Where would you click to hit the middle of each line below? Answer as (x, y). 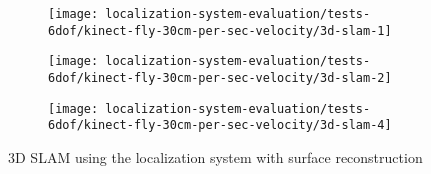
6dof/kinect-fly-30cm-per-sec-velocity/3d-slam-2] (220, 77)
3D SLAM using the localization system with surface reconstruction (215, 156)
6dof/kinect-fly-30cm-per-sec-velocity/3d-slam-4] (220, 125)
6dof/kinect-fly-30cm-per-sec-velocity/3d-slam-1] (220, 30)
